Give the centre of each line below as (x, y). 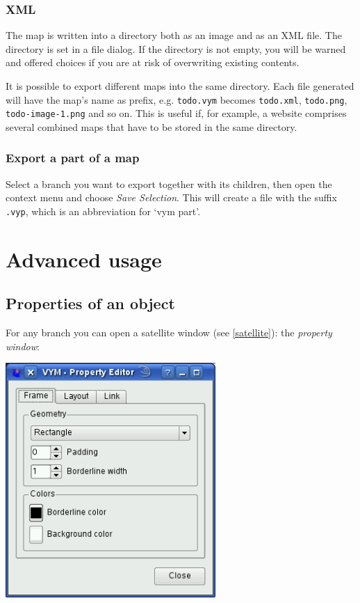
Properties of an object (90, 303)
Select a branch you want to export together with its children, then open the (169, 183)
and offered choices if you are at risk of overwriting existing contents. (153, 62)
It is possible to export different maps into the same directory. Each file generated (180, 86)
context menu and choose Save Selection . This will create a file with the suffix (171, 197)
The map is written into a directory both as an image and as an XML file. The (174, 35)
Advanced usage (84, 259)
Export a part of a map (73, 158)
